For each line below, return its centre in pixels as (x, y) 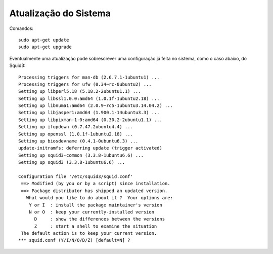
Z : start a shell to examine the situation (96, 226)
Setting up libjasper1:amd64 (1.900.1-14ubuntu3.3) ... (89, 113)
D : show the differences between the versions (100, 219)
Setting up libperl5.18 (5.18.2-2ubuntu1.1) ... (80, 92)
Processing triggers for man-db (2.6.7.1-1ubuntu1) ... (89, 77)
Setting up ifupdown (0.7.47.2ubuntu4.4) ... (76, 127)
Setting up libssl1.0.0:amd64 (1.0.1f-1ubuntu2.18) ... (89, 98)
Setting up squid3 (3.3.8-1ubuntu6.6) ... (72, 162)
